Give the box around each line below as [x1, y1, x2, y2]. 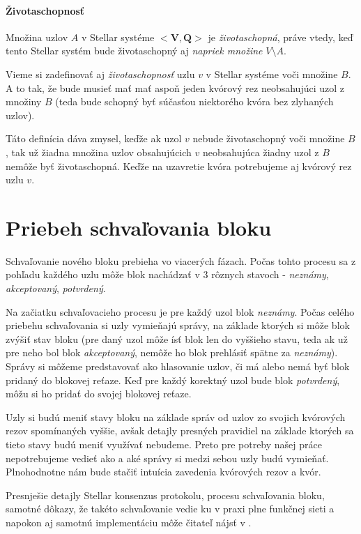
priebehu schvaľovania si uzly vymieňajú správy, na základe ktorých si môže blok [6, 318, 350, 333]
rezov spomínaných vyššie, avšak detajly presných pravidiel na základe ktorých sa [6, 423, 354, 438]
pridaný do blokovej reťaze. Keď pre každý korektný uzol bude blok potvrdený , [6, 372, 340, 387]
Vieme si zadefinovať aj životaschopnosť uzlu [6, 66, 195, 81]
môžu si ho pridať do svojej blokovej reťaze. [6, 386, 192, 401]
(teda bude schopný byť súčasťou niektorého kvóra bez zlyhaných [55, 94, 334, 109]
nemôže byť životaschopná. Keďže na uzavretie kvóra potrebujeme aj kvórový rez [6, 158, 352, 173]
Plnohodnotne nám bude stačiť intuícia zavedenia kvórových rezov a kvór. [6, 464, 321, 479]
